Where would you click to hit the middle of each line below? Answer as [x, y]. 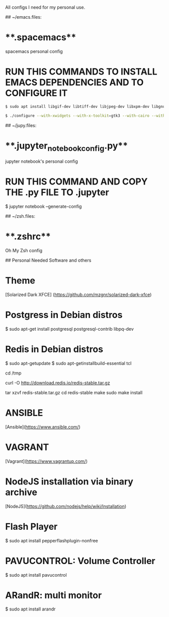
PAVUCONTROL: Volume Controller [80, 561]
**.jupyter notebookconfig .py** [67, 146]
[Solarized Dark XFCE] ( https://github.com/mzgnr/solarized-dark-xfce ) [78, 294]
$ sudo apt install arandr [30, 609]
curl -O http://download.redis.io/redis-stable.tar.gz [58, 383]
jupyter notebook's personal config [41, 161]
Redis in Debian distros [54, 349]
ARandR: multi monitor [54, 595]
